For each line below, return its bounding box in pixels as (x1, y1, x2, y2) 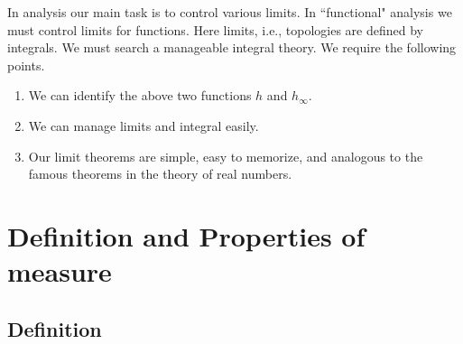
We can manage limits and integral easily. (28, 116, 259, 135)
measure (7, 253, 112, 290)
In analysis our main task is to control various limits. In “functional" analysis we (7, 3, 452, 21)
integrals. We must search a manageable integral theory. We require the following (7, 38, 457, 57)
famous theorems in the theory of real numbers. (28, 164, 292, 183)
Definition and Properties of (7, 217, 366, 254)
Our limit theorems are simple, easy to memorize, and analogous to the (28, 146, 423, 165)
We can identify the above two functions (28, 86, 252, 105)
